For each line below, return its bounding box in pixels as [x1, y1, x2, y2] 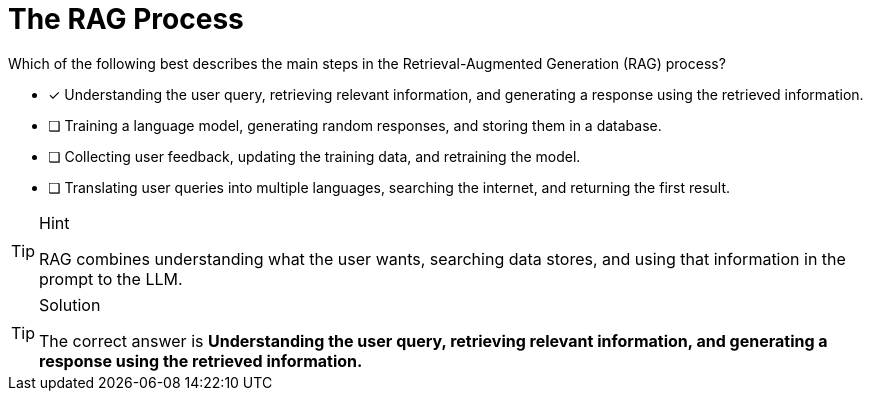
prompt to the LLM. [39, 268, 183, 289]
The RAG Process [8, 2, 244, 36]
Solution [39, 294, 101, 315]
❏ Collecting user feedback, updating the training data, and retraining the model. [48, 147, 581, 165]
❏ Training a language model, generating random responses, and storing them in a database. [48, 116, 662, 134]
